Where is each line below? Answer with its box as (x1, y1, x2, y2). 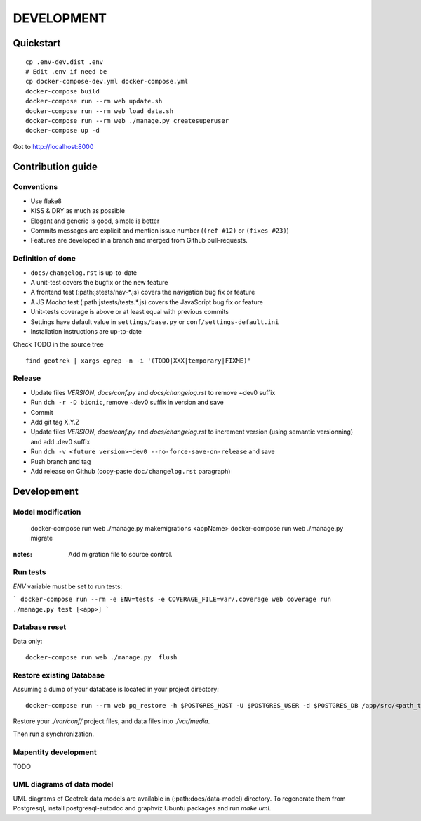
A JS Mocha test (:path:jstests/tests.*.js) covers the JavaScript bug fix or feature (30, 297, 263, 306)
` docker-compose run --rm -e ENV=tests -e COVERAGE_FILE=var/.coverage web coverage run (13, 595, 331, 604)
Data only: (13, 637, 43, 645)
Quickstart (13, 37, 61, 49)
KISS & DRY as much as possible (30, 207, 126, 215)
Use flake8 (30, 197, 62, 205)
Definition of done (13, 254, 76, 264)
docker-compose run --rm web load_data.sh (25, 107, 174, 115)
